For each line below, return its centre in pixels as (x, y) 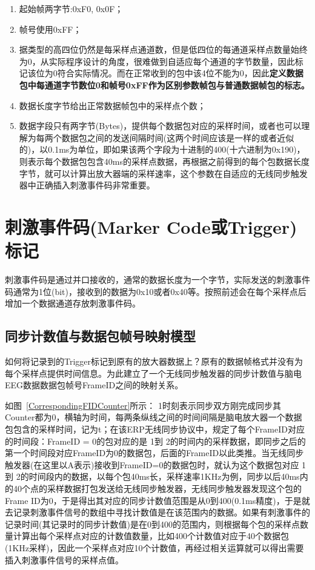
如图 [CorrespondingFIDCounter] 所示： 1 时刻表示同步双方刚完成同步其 (143, 405)
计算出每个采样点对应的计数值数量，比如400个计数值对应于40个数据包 (151, 536)
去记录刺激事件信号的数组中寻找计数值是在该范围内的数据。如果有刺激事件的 (157, 512)
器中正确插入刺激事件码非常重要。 (87, 185)
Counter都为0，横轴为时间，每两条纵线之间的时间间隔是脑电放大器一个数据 (154, 417)
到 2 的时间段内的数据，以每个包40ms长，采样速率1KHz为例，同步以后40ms (152, 476)
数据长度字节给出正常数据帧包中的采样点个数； (112, 105)
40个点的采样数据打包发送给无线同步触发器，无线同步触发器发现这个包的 (157, 488)
